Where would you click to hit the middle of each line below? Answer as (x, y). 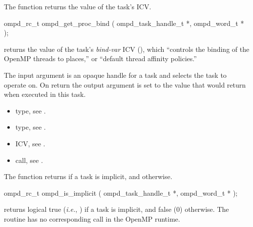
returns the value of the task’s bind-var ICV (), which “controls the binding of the (127, 49)
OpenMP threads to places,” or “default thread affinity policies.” (100, 58)
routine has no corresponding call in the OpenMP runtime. (92, 218)
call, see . (29, 160)
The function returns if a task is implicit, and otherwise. (88, 176)
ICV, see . (30, 143)
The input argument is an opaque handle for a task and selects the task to (115, 75)
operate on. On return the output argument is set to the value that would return (125, 84)
